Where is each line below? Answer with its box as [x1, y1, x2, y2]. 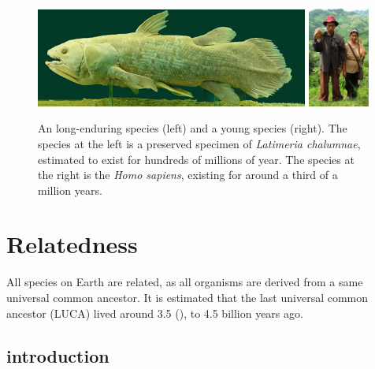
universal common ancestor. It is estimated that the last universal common [6, 289, 369, 305]
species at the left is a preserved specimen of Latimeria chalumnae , [38, 135, 361, 151]
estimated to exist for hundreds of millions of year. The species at [38, 151, 355, 167]
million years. [38, 181, 102, 198]
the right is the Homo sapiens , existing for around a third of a [38, 166, 338, 183]
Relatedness [6, 228, 138, 260]
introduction [6, 343, 110, 367]
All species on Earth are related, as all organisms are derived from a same [6, 274, 363, 290]
